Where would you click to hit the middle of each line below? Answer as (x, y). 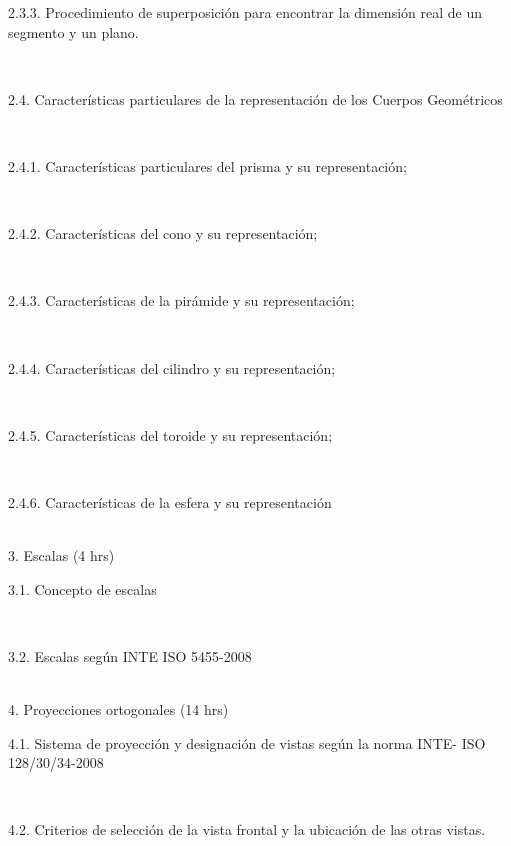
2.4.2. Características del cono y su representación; (163, 233)
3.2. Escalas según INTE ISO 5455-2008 (130, 655)
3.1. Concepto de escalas (82, 588)
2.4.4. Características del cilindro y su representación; (172, 367)
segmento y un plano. (73, 31)
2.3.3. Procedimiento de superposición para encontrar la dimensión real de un (245, 12)
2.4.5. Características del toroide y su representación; (170, 434)
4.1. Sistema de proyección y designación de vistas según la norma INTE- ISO (247, 742)
